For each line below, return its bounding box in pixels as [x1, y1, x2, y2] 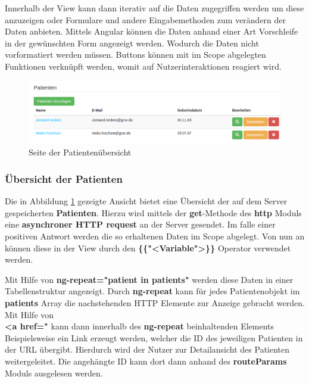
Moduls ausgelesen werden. [5, 366, 103, 379]
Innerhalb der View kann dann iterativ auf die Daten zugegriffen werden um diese [5, 2, 304, 14]
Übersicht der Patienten [5, 171, 123, 186]
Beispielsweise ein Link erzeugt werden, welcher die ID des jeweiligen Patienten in [5, 331, 303, 344]
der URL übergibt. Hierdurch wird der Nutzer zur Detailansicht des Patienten [5, 343, 290, 356]
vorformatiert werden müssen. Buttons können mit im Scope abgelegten [5, 48, 266, 61]
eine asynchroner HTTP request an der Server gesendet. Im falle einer [5, 218, 276, 231]
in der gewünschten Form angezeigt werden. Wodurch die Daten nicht [5, 36, 259, 49]
